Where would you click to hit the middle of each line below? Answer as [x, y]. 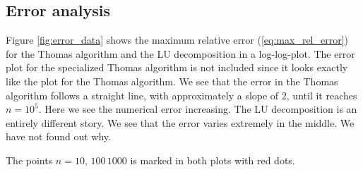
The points [29, 160]
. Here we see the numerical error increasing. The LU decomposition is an [198, 109]
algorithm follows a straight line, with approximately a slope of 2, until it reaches [181, 95]
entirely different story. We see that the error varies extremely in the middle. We [180, 122]
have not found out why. [58, 136]
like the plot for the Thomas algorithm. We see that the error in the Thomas [172, 81]
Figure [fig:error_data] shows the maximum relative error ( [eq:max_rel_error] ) [177, 40]
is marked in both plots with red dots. [213, 160]
